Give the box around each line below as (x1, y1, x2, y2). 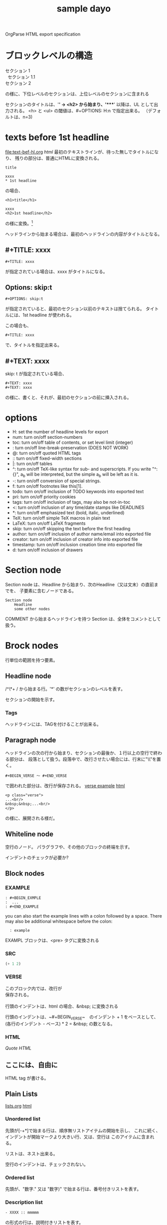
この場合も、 (5, 323, 31, 329)
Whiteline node (5, 830, 54, 839)
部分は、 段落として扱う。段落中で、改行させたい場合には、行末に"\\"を (9, 756, 157, 762)
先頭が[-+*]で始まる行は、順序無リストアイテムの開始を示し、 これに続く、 (5, 1128, 161, 1134)
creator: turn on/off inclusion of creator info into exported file (12, 536, 138, 542)
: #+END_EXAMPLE (5, 904, 39, 910)
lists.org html (5, 1103, 32, 1109)
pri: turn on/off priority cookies (12, 493, 76, 500)
